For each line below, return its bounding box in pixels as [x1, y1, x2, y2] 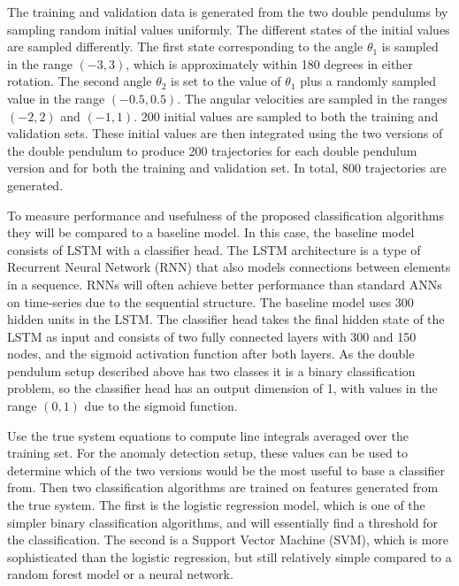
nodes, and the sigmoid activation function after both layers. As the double [7, 344, 415, 363]
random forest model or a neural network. [7, 565, 233, 583]
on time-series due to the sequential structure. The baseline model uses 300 [7, 292, 414, 311]
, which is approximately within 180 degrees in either [126, 54, 413, 73]
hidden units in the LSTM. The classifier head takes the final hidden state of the [7, 310, 445, 328]
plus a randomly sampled [300, 72, 437, 90]
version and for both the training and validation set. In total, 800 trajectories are [7, 158, 447, 177]
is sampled [381, 37, 439, 56]
